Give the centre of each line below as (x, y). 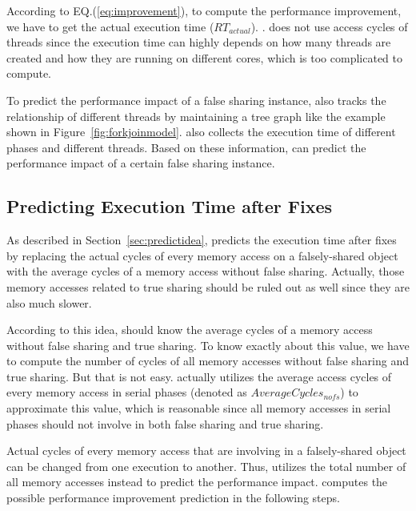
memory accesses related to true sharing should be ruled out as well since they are (208, 286)
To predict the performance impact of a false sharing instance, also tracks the (196, 100)
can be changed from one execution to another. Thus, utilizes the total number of (206, 466)
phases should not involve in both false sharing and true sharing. (165, 423)
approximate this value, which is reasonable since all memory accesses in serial (199, 408)
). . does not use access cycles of (329, 26)
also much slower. (49, 302)
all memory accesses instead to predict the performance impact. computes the (197, 482)
